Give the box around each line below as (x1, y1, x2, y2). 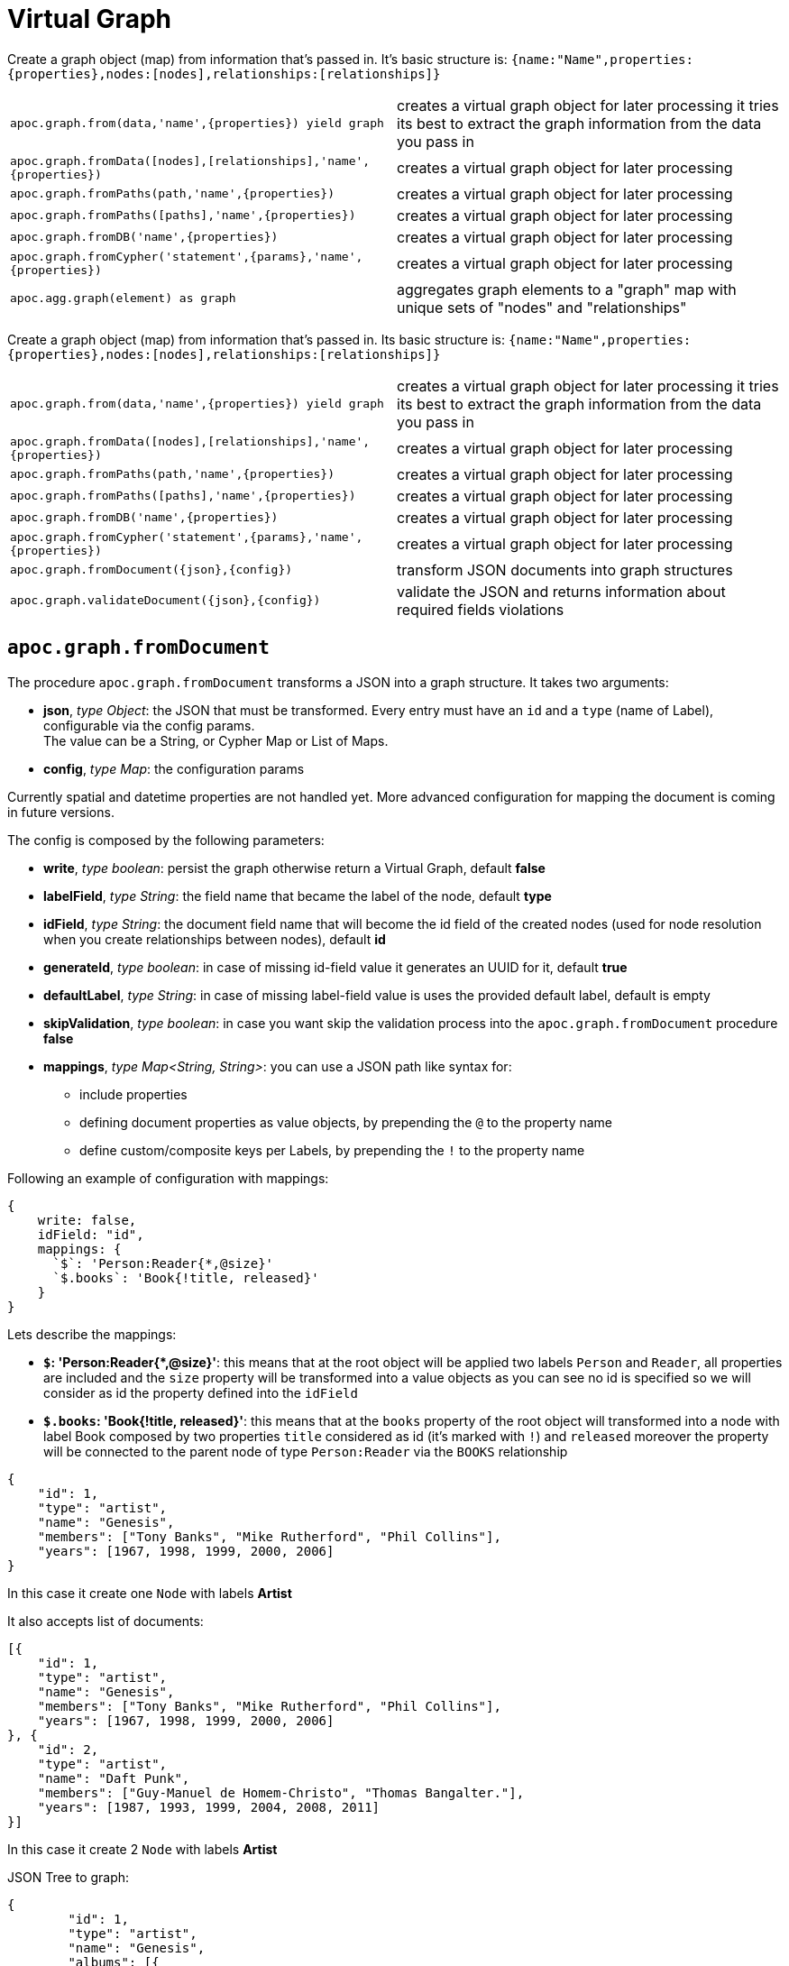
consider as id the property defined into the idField (43, 1384, 358, 1401)
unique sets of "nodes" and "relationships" (397, 298, 687, 317)
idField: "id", (37, 1226, 144, 1242)
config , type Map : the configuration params (43, 760, 305, 776)
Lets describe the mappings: (7, 1326, 177, 1342)
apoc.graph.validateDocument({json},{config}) (10, 593, 321, 608)
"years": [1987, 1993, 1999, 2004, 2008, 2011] (37, 1799, 381, 1814)
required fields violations (397, 600, 564, 619)
